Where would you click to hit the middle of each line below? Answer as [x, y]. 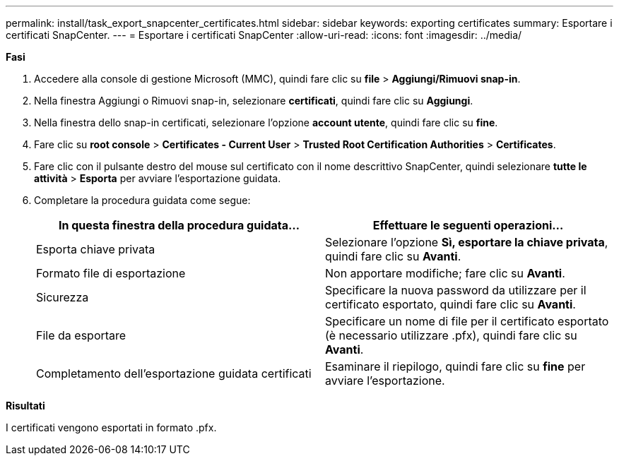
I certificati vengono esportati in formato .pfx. [111, 427]
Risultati [25, 406]
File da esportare [81, 335]
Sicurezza [63, 297]
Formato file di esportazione [111, 273]
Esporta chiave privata [96, 249]
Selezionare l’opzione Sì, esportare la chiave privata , [467, 242]
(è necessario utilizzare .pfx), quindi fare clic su [451, 335]
